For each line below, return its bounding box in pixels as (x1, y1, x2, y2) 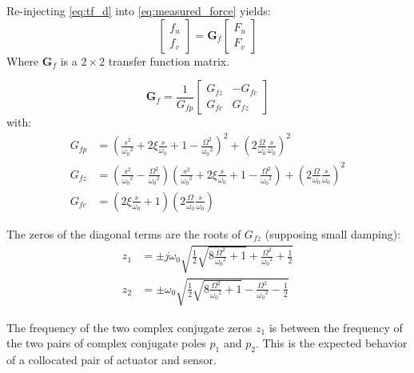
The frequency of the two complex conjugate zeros (6, 319, 253, 335)
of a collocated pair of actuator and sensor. (6, 351, 217, 368)
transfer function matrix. (108, 52, 230, 69)
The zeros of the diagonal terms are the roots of (6, 225, 241, 242)
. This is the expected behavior (255, 335, 408, 351)
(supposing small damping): (265, 225, 401, 242)
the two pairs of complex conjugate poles (6, 335, 206, 351)
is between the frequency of (269, 319, 403, 335)
